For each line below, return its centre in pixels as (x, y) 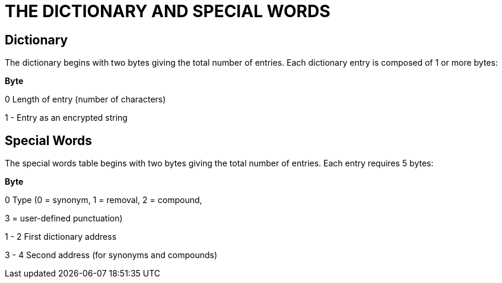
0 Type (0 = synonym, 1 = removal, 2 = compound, (104, 200)
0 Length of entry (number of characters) (85, 99)
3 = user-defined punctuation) (64, 218)
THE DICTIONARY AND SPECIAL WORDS (168, 11)
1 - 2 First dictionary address (61, 237)
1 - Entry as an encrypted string (66, 118)
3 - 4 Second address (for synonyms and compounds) (111, 255)
